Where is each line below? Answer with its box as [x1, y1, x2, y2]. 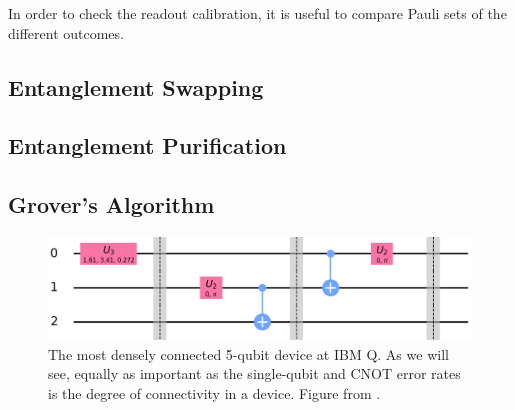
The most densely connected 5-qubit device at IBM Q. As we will [48, 343, 449, 364]
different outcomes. [8, 22, 124, 43]
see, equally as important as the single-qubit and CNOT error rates [48, 363, 461, 384]
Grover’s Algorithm [8, 189, 215, 220]
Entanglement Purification [8, 130, 287, 161]
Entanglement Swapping [8, 71, 264, 102]
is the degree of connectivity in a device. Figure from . [48, 382, 381, 403]
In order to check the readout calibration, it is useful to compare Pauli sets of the [8, 3, 507, 23]
